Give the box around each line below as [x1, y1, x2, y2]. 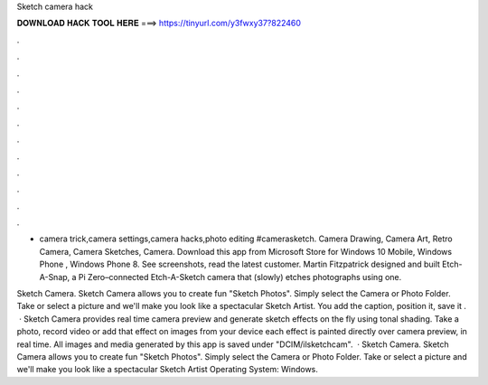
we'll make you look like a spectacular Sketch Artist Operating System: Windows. [16, 364, 318, 375]
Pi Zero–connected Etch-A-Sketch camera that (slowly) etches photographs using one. [78, 271, 402, 282]
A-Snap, [39, 271, 70, 282]
